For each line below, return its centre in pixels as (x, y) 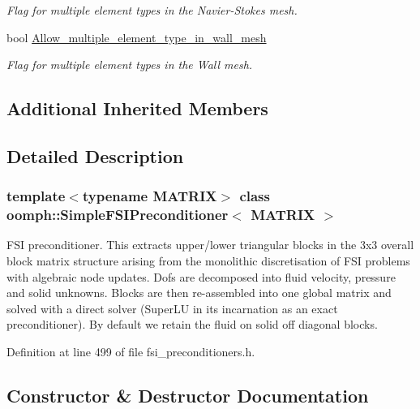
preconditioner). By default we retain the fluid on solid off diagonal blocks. (192, 324)
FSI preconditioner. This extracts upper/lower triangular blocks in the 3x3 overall (210, 245)
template (36, 196)
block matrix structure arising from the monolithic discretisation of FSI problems (208, 261)
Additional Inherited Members (137, 108)
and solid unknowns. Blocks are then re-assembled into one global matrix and (199, 293)
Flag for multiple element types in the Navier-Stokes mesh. (152, 10)
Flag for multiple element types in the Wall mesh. (130, 65)
